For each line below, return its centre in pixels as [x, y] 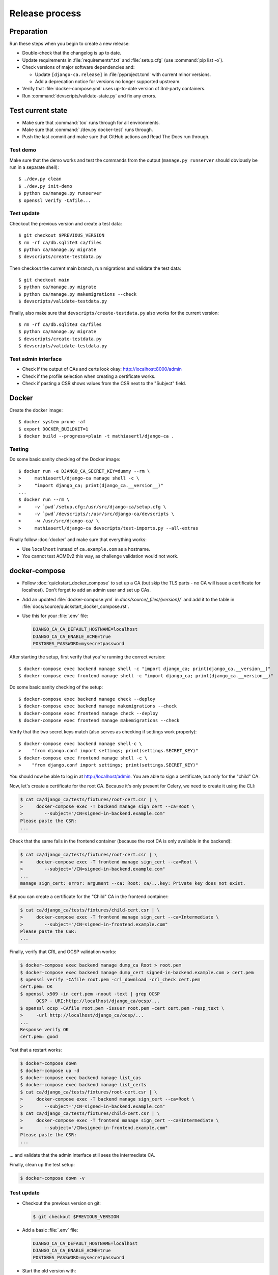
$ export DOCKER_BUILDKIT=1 [53, 429]
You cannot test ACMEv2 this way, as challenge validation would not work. [100, 556]
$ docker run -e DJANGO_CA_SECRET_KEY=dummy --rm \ [84, 471]
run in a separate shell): [34, 167]
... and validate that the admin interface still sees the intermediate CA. [82, 1155]
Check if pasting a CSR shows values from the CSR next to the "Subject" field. [104, 384]
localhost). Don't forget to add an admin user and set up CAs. [87, 590]
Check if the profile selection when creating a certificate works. [89, 376]
